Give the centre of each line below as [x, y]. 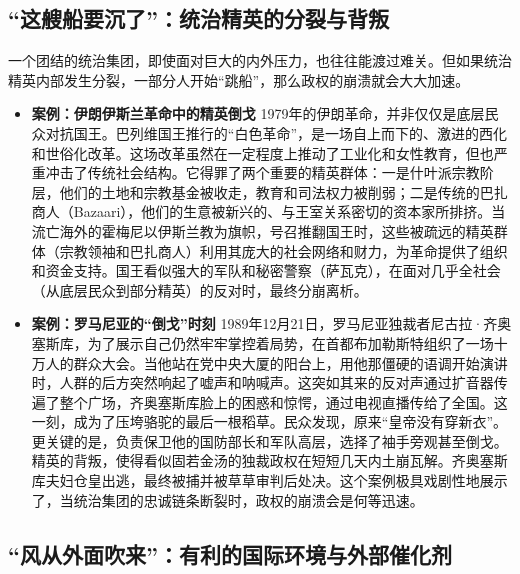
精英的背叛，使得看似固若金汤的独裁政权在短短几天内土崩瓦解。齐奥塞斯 [269, 460]
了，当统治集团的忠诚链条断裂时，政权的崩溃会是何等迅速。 [227, 499]
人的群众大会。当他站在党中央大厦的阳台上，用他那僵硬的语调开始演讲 [276, 362]
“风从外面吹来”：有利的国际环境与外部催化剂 [230, 553]
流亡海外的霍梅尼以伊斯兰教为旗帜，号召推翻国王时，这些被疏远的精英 [262, 230]
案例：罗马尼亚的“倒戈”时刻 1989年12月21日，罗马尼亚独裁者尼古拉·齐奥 [271, 323]
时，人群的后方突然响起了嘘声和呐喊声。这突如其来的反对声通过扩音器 [262, 382]
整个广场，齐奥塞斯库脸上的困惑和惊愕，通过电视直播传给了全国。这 [283, 401]
